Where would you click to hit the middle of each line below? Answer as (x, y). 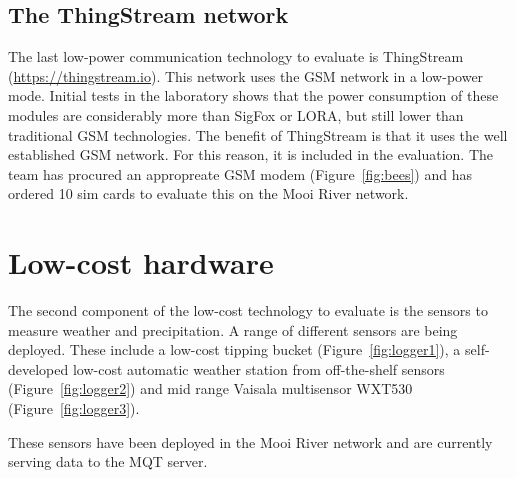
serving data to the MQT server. (108, 461)
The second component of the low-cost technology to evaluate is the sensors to (248, 310)
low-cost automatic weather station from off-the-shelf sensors (258, 368)
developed (38, 368)
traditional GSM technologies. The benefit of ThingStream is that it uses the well (258, 134)
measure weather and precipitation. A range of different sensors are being (233, 329)
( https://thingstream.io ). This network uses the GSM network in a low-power (246, 75)
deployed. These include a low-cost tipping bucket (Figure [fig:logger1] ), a (234, 349)
